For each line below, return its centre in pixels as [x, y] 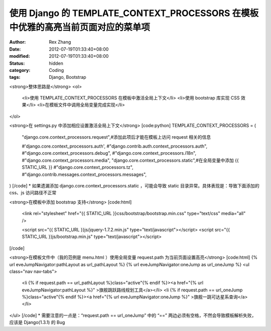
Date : [15, 49]
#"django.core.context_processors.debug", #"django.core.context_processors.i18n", [109, 153]
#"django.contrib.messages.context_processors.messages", [84, 174]
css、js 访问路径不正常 [33, 193]
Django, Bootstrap [67, 77]
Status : [17, 63]
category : [20, 70]
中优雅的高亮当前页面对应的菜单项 [80, 27]
